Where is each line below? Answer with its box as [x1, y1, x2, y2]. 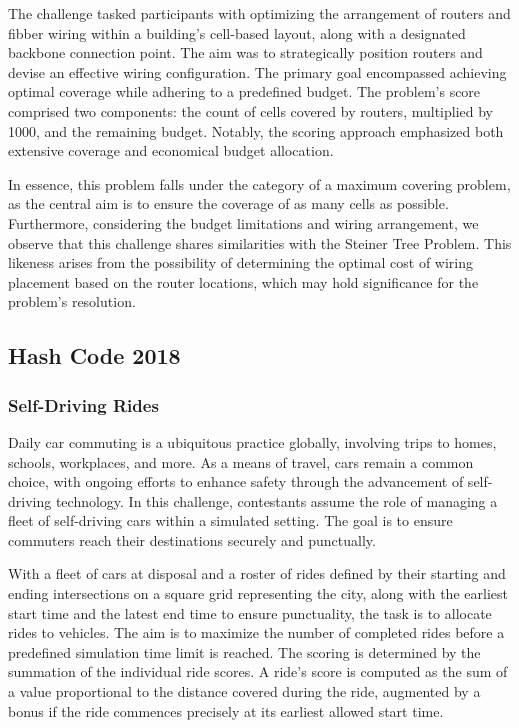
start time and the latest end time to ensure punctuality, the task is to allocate [8, 602, 492, 623]
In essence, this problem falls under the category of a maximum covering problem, [8, 173, 511, 194]
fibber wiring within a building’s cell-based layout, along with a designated [8, 22, 466, 43]
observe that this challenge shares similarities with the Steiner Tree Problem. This [8, 232, 512, 253]
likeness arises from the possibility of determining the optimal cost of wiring [8, 252, 474, 273]
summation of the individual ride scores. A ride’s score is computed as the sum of [8, 661, 508, 682]
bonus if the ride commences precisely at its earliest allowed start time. [8, 700, 444, 721]
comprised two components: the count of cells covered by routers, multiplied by [8, 100, 493, 121]
